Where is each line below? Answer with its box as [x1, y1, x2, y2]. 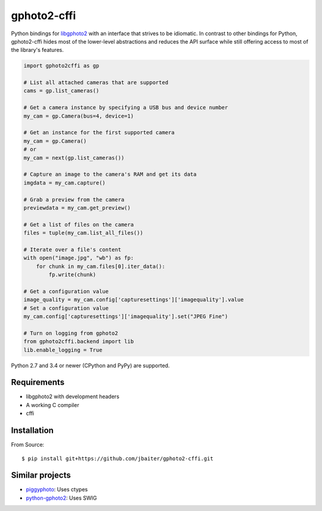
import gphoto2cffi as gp [23, 63, 100, 69]
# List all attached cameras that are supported [23, 79, 169, 86]
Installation [11, 426, 54, 436]
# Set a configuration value [23, 304, 109, 312]
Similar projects [11, 470, 71, 481]
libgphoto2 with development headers [26, 393, 119, 400]
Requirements [11, 377, 65, 387]
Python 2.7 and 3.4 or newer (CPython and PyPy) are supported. [11, 362, 170, 369]
